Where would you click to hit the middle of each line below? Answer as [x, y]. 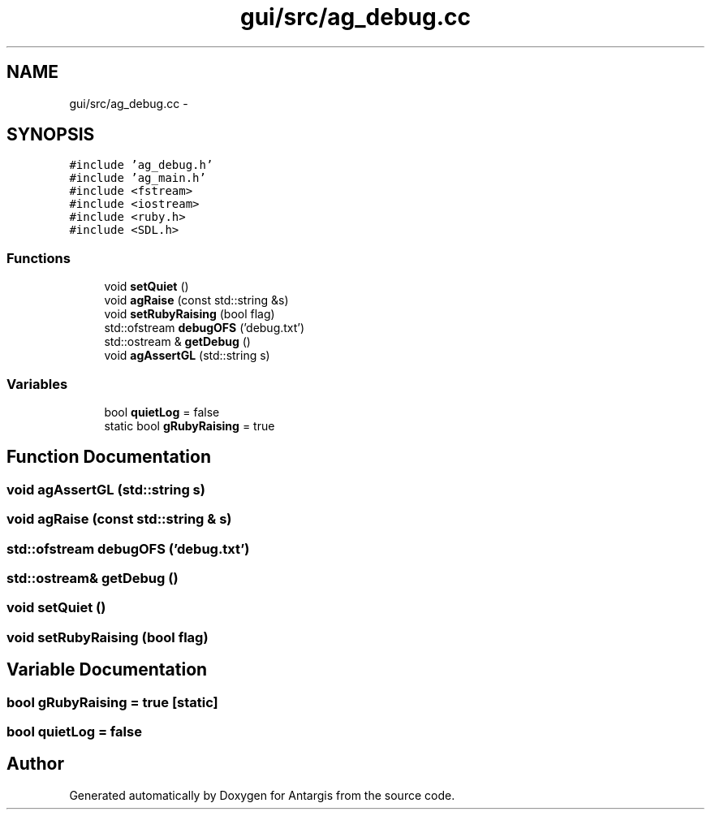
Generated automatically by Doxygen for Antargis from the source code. [262, 795]
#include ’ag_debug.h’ [141, 165]
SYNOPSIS [51, 135]
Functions [39, 258]
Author [35, 764]
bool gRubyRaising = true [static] [112, 702]
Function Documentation [109, 457]
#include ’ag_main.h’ [138, 178]
